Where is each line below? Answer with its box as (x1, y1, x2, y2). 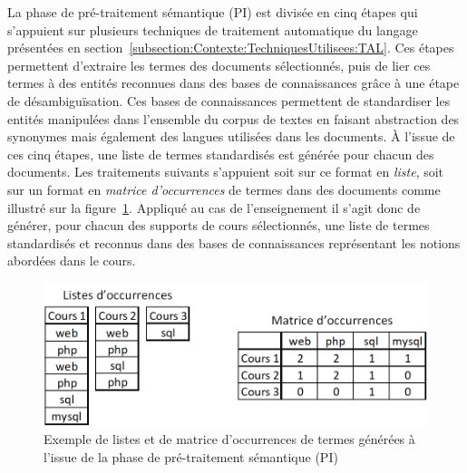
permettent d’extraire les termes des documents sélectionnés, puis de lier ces (7, 55, 431, 74)
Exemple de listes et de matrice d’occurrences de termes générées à (44, 430, 415, 449)
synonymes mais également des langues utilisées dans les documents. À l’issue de (7, 127, 455, 146)
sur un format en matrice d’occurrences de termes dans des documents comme (7, 179, 441, 198)
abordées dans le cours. (7, 251, 136, 270)
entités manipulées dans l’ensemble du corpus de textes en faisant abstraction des (7, 109, 460, 128)
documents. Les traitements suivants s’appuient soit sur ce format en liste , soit (7, 162, 444, 181)
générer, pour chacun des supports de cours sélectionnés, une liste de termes (7, 216, 430, 235)
